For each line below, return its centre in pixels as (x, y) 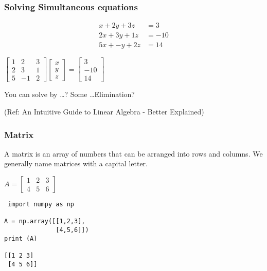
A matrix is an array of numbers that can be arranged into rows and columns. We (133, 153)
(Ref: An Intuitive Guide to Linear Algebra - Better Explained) (104, 111)
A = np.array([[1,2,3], (45, 221)
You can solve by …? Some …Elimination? (69, 94)
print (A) (21, 238)
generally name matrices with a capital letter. (76, 163)
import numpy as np (41, 204)
